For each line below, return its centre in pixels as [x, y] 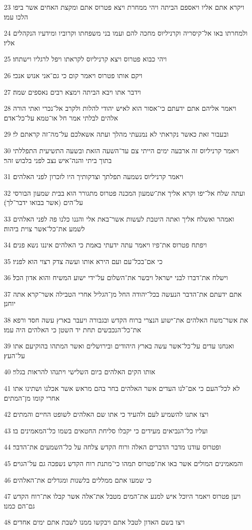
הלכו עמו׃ [16, 16]
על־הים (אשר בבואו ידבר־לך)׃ [44, 202]
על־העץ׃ [15, 355]
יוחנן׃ [10, 303]
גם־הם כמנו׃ [19, 505]
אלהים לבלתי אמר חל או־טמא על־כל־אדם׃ [61, 117]
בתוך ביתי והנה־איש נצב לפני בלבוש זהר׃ [58, 160]
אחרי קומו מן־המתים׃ [32, 397]
